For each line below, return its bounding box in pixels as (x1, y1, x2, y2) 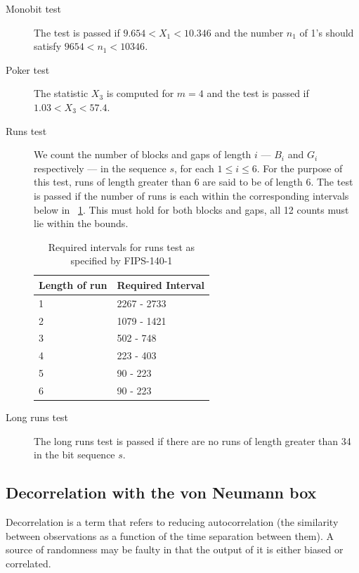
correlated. (6, 555, 51, 570)
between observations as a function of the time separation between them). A (6, 528, 334, 543)
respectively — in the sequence (34, 160, 167, 175)
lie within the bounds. (34, 216, 129, 231)
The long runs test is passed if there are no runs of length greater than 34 (34, 433, 351, 448)
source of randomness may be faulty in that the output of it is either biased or (6, 542, 344, 557)
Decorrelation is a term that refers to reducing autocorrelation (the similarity (6, 515, 339, 529)
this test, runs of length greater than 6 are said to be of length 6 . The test (34, 174, 353, 189)
